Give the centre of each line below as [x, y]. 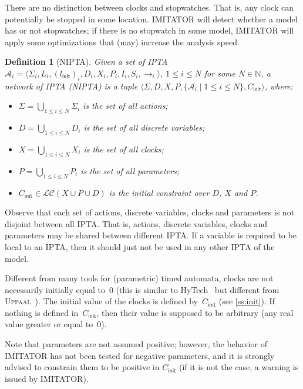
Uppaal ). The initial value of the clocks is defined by [101, 301]
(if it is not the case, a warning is [239, 367]
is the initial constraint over [159, 192]
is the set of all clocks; [124, 149]
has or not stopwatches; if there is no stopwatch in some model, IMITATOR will [149, 30]
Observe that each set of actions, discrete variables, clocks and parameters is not [150, 212]
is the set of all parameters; [130, 170]
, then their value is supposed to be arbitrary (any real [195, 312]
